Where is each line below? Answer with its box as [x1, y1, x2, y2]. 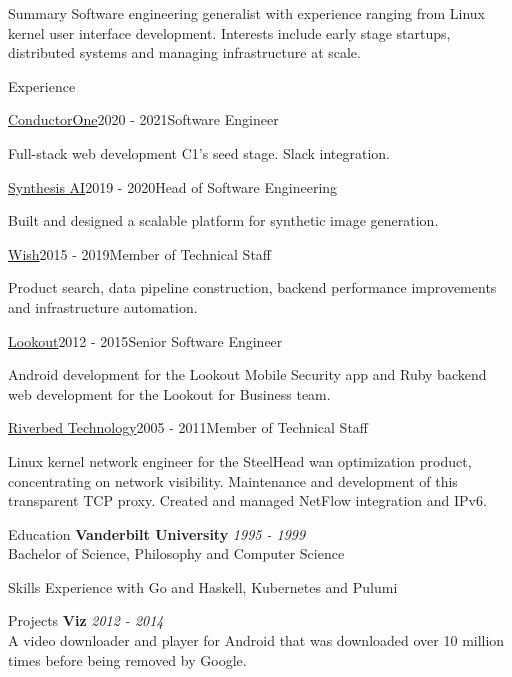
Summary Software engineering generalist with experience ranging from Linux [8, 3, 485, 23]
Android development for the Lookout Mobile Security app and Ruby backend [8, 364, 487, 385]
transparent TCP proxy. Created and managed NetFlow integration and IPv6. [8, 490, 487, 511]
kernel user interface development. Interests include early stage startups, [8, 22, 451, 43]
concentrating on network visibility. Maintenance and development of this [8, 470, 458, 491]
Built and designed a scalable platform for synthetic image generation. [8, 210, 439, 231]
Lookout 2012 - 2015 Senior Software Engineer [8, 330, 283, 351]
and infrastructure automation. [8, 296, 198, 317]
